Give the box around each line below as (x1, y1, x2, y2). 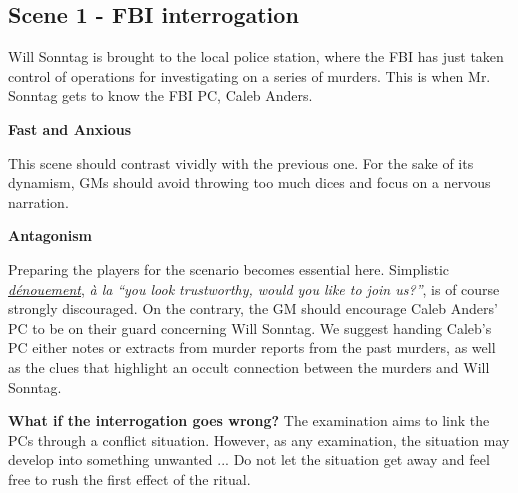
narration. (8, 191, 69, 212)
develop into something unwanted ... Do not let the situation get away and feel (8, 449, 490, 470)
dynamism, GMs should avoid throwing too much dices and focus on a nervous (8, 172, 491, 193)
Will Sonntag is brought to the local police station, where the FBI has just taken (8, 46, 504, 67)
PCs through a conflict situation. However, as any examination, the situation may (8, 429, 510, 450)
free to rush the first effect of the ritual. (8, 468, 251, 489)
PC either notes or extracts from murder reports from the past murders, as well (8, 337, 496, 358)
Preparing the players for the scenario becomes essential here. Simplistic (8, 258, 450, 279)
